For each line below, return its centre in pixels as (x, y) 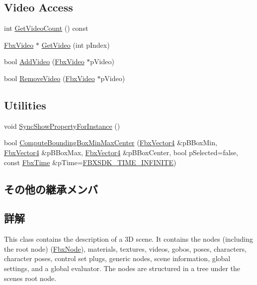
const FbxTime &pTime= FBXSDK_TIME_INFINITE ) (90, 162)
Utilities (25, 105)
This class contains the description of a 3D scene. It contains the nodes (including (128, 239)
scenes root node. (30, 278)
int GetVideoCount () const (46, 28)
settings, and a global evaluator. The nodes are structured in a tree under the (122, 268)
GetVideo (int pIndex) (76, 45)
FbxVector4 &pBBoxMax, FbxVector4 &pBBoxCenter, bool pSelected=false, (121, 152)
